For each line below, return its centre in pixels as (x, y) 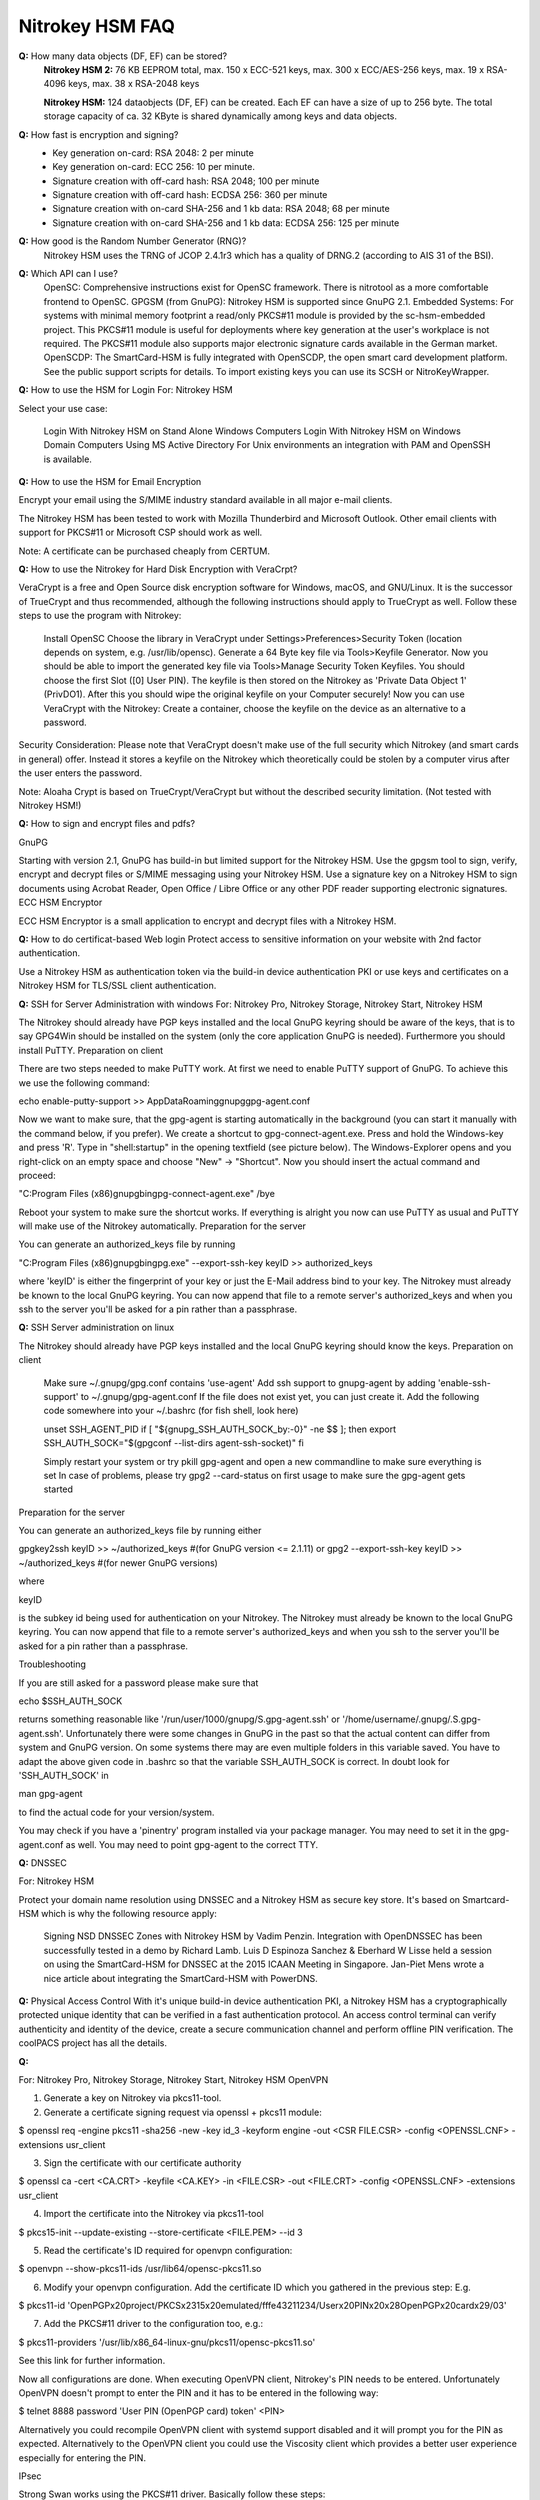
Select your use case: (63, 408)
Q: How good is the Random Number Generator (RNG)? (132, 241)
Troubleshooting (52, 1664)
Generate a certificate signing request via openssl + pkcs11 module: (182, 2112)
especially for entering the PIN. (82, 2457)
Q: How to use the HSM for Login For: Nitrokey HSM (126, 390)
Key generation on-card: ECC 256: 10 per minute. (153, 167)
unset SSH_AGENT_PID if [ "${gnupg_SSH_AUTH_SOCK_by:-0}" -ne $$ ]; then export (220, 1429)
